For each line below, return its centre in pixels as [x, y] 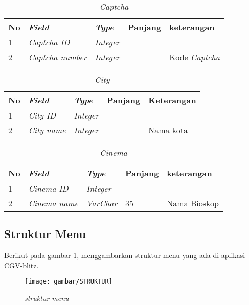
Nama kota [168, 130]
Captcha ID [49, 42]
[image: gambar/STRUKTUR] [69, 282]
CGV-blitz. [21, 265]
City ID [42, 115]
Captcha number [58, 57]
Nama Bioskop [193, 203]
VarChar [102, 203]
